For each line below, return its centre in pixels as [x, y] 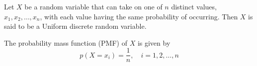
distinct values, [194, 6]
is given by [154, 42]
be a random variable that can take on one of [93, 6]
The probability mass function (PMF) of [66, 42]
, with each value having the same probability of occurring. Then [139, 16]
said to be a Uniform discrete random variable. [75, 26]
